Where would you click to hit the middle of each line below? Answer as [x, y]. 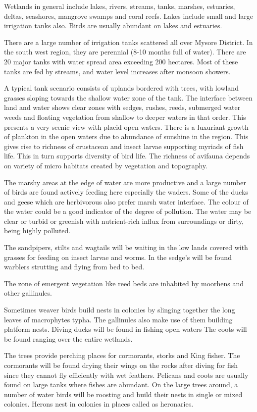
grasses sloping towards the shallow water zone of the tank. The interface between [128, 97]
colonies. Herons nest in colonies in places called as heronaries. [99, 404]
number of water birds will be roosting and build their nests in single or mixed [123, 394]
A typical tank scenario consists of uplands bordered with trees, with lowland [121, 88]
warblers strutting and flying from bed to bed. [74, 267]
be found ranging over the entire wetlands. [68, 338]
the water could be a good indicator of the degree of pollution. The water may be [128, 211]
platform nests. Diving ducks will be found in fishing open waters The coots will [126, 329]
